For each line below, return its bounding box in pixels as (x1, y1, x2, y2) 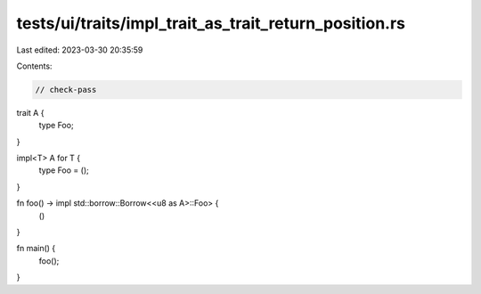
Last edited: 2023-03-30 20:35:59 (16, 45, 143, 55)
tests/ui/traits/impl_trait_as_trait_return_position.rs (16, 13, 405, 33)
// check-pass (35, 85, 97, 94)
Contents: (16, 61, 53, 71)
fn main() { (16, 243, 56, 254)
